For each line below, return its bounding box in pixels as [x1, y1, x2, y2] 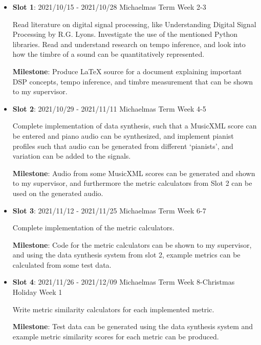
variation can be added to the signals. [12, 150, 131, 161]
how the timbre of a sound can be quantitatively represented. [12, 49, 205, 59]
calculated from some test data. [12, 259, 112, 270]
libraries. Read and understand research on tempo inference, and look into [12, 38, 246, 49]
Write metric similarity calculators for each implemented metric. [12, 304, 214, 314]
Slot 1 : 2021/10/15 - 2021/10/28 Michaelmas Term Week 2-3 [12, 2, 206, 12]
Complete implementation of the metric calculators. [12, 222, 175, 233]
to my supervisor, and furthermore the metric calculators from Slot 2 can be [12, 178, 252, 188]
